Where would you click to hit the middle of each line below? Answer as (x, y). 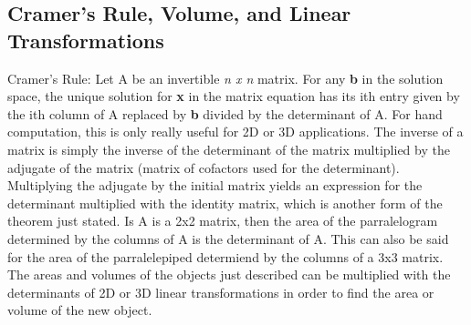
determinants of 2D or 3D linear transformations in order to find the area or (221, 292)
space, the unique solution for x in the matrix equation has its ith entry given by (234, 96)
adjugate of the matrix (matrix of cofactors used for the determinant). (204, 167)
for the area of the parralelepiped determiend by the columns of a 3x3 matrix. (225, 256)
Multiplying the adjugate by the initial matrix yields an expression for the (215, 185)
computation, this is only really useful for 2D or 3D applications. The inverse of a (235, 132)
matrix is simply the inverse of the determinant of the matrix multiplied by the (229, 149)
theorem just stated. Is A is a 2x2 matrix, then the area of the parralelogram (223, 221)
